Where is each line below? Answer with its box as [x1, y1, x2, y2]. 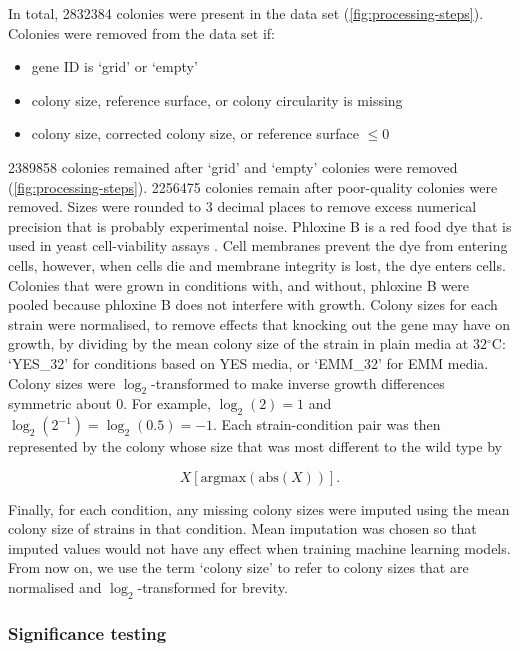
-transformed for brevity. [137, 577, 288, 598]
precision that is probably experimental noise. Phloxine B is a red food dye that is [8, 215, 512, 236]
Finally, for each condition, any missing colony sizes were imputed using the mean [8, 498, 510, 519]
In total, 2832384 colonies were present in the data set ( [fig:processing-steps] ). [8, 3, 484, 23]
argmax [200, 470, 247, 485]
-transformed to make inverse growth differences [151, 372, 445, 393]
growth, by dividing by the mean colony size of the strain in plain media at [8, 333, 469, 354]
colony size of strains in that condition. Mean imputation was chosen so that [8, 518, 477, 539]
